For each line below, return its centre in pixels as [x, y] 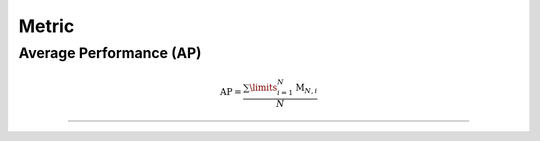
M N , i [306, 88]
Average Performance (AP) [110, 53]
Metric [46, 26]
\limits [263, 87]
